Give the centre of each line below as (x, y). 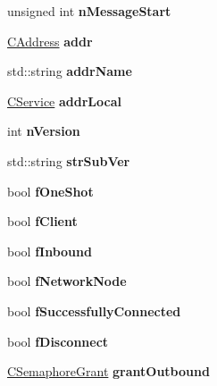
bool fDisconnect (58, 341)
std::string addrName (70, 71)
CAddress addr (50, 41)
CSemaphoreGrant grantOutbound (108, 371)
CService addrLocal (64, 101)
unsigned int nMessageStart (89, 11)
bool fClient (42, 221)
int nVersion (44, 131)
